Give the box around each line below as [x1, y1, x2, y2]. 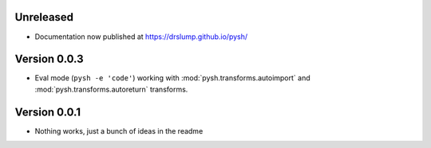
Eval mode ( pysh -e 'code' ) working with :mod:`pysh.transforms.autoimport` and [34, 73, 310, 83]
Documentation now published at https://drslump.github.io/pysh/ [34, 32, 248, 41]
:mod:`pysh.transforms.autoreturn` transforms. [34, 84, 188, 94]
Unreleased [14, 10, 74, 24]
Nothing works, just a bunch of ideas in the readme [34, 126, 204, 135]
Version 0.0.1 [14, 105, 81, 119]
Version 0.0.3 [14, 53, 84, 66]
